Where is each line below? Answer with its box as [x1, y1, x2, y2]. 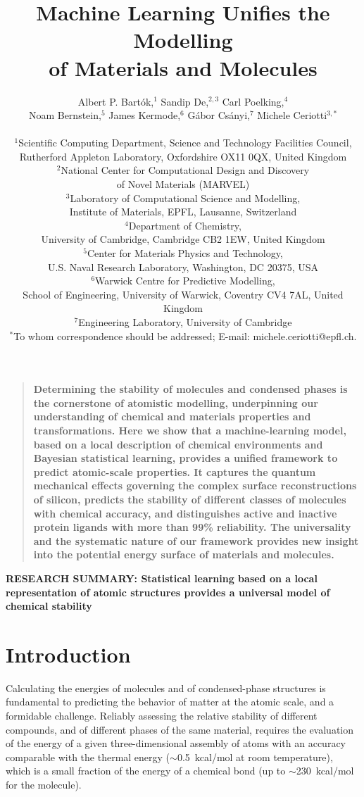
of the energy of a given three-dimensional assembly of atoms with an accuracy [6, 736, 346, 751]
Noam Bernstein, [28, 108, 101, 123]
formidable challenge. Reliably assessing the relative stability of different [6, 708, 318, 722]
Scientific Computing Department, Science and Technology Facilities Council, [18, 135, 352, 150]
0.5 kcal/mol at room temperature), [177, 749, 333, 764]
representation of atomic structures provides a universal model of [6, 584, 330, 599]
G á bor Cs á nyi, [187, 108, 250, 123]
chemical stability [6, 598, 92, 613]
